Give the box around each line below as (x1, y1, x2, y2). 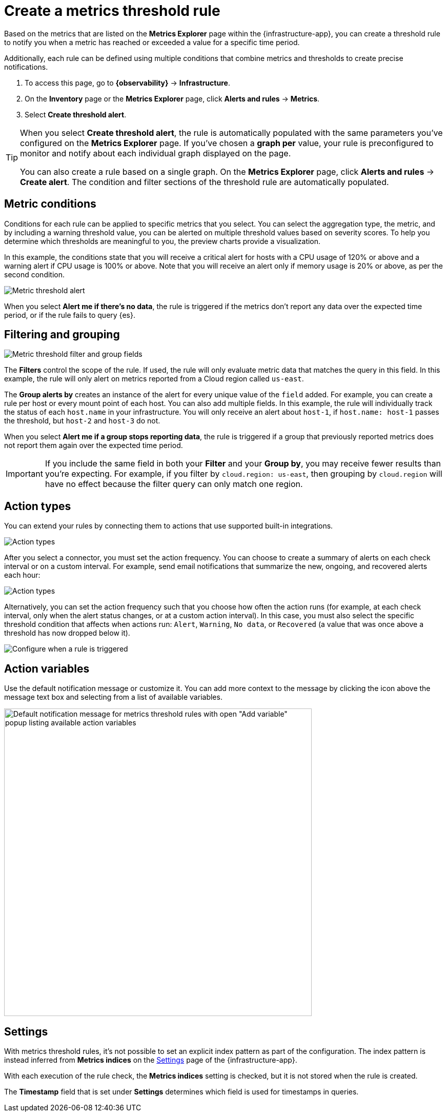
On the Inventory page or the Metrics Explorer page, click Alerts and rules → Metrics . (25, 94, 320, 103)
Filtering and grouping (4, 328, 120, 341)
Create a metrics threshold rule (4, 2, 220, 19)
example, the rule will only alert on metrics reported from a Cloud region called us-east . (4, 374, 304, 383)
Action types (4, 499, 71, 513)
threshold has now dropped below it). (4, 628, 130, 638)
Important (6, 469, 43, 479)
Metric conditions (4, 197, 96, 211)
